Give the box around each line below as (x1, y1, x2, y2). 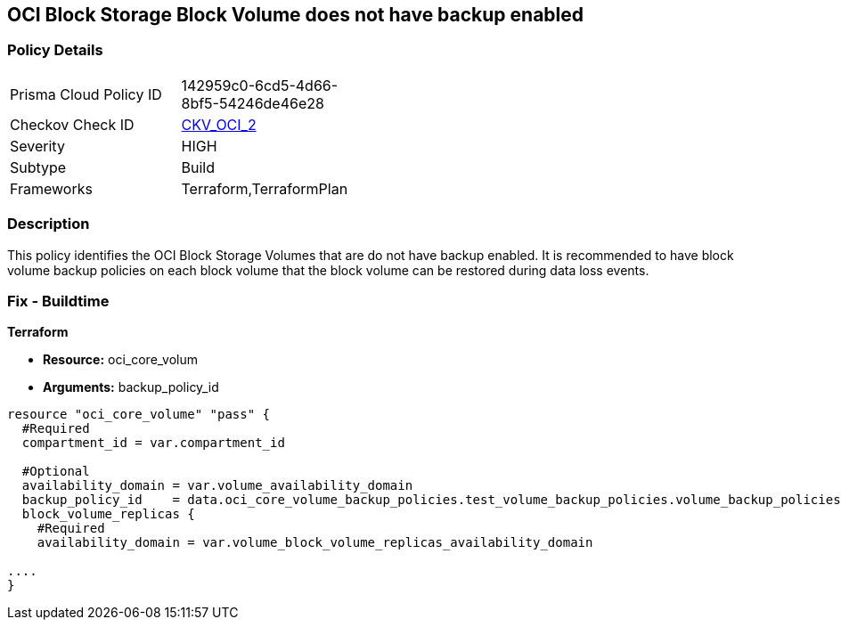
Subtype (10, 158, 67, 176)
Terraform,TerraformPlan (181, 179, 348, 198)
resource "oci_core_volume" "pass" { (7, 407, 271, 422)
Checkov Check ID (10, 115, 135, 134)
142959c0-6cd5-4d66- (181, 76, 339, 94)
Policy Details (7, 41, 103, 60)
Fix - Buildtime (7, 291, 110, 310)
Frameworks (10, 179, 93, 198)
